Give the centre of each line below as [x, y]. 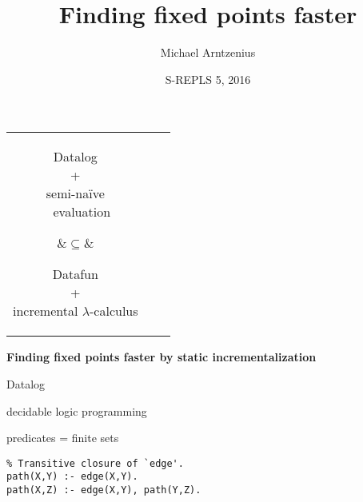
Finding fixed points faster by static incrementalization [162, 357]
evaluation [82, 212]
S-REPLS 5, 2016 [208, 79]
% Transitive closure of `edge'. [95, 463]
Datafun [75, 274]
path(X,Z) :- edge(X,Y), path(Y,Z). [104, 490]
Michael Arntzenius [208, 52]
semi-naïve [75, 193]
